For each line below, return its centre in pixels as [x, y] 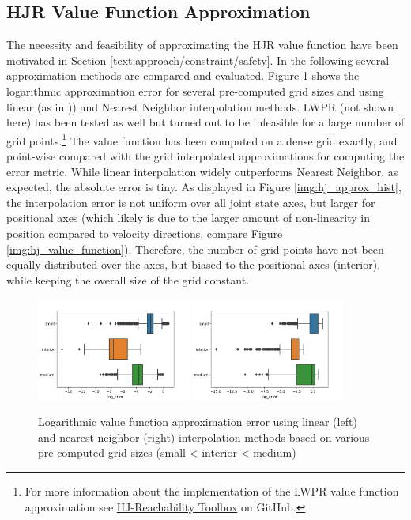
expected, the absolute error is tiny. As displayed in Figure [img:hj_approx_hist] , [204, 187]
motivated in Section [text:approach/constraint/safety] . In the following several [198, 60]
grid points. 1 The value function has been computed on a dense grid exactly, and [202, 139]
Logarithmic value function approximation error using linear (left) [198, 422]
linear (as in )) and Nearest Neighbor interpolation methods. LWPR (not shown [200, 106]
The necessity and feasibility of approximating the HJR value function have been [202, 45]
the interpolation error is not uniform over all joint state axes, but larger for [191, 202]
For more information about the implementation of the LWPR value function [212, 490]
